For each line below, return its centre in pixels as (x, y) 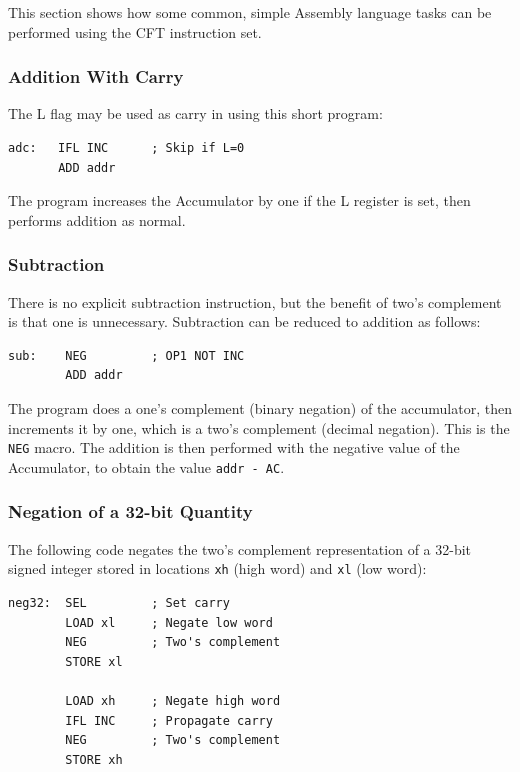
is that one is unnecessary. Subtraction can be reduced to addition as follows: (244, 321)
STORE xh (94, 759)
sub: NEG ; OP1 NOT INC (126, 355)
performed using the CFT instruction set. (135, 31)
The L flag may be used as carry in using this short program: (195, 113)
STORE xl (94, 661)
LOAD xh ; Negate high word (173, 700)
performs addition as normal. (97, 219)
